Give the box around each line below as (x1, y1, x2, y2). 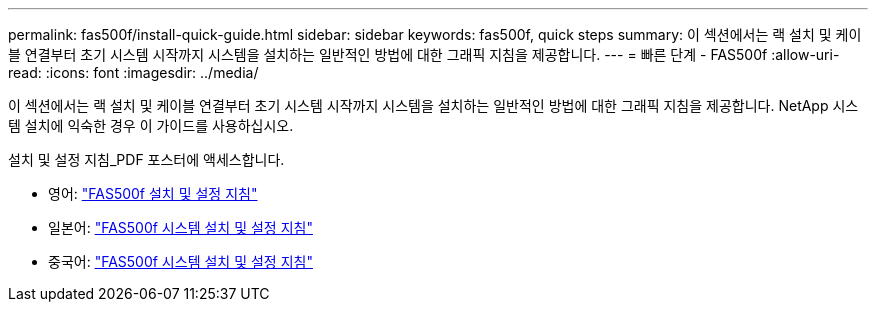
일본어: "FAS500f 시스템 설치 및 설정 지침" (48, 219, 313, 236)
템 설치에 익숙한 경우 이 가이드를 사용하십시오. (8, 117, 294, 134)
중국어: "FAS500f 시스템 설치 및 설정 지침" (48, 253, 313, 270)
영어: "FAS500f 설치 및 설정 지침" (48, 185, 258, 202)
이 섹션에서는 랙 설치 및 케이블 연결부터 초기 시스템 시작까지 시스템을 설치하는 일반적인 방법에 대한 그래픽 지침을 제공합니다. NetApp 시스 (8, 97, 859, 114)
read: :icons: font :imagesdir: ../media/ (8, 64, 259, 81)
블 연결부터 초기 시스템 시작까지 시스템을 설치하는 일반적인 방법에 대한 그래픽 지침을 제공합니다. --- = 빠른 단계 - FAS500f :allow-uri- (8, 46, 840, 63)
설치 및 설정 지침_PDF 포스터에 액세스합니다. (8, 151, 285, 168)
